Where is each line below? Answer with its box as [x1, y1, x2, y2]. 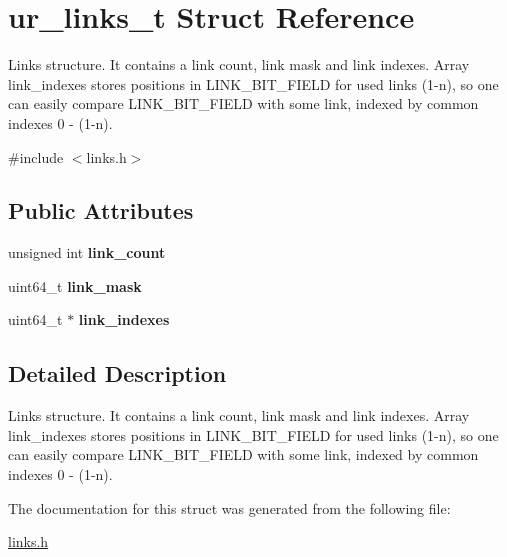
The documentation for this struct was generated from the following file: [8, 497, 451, 518]
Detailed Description [8, 358, 227, 389]
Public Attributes [8, 195, 194, 226]
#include [8, 146, 64, 167]
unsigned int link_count [8, 242, 166, 263]
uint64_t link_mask [8, 275, 142, 296]
